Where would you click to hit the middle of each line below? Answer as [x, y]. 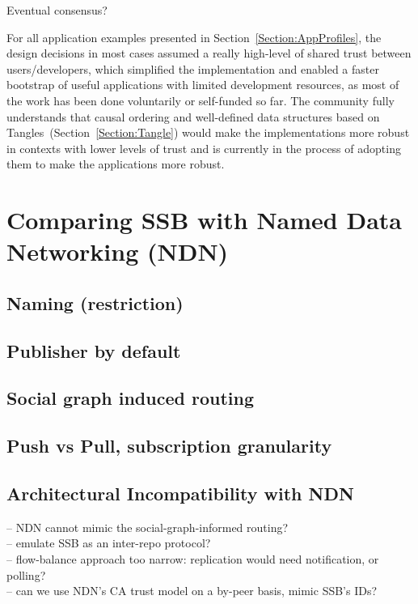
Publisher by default [94, 350]
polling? [26, 574]
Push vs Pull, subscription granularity [169, 446]
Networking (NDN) [118, 251]
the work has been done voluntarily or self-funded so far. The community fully [201, 100]
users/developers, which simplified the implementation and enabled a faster [193, 68]
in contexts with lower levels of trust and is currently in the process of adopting [204, 148]
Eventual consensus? [57, 10]
